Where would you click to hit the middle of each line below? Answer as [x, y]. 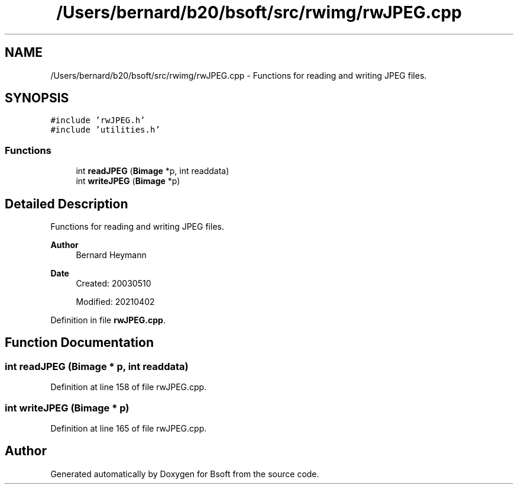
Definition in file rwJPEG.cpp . [108, 320]
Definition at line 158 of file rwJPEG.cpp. [129, 387]
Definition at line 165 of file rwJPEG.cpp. [129, 428]
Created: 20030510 [114, 284]
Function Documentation [79, 343]
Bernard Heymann [111, 255]
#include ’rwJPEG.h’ [98, 120]
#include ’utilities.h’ [105, 130]
